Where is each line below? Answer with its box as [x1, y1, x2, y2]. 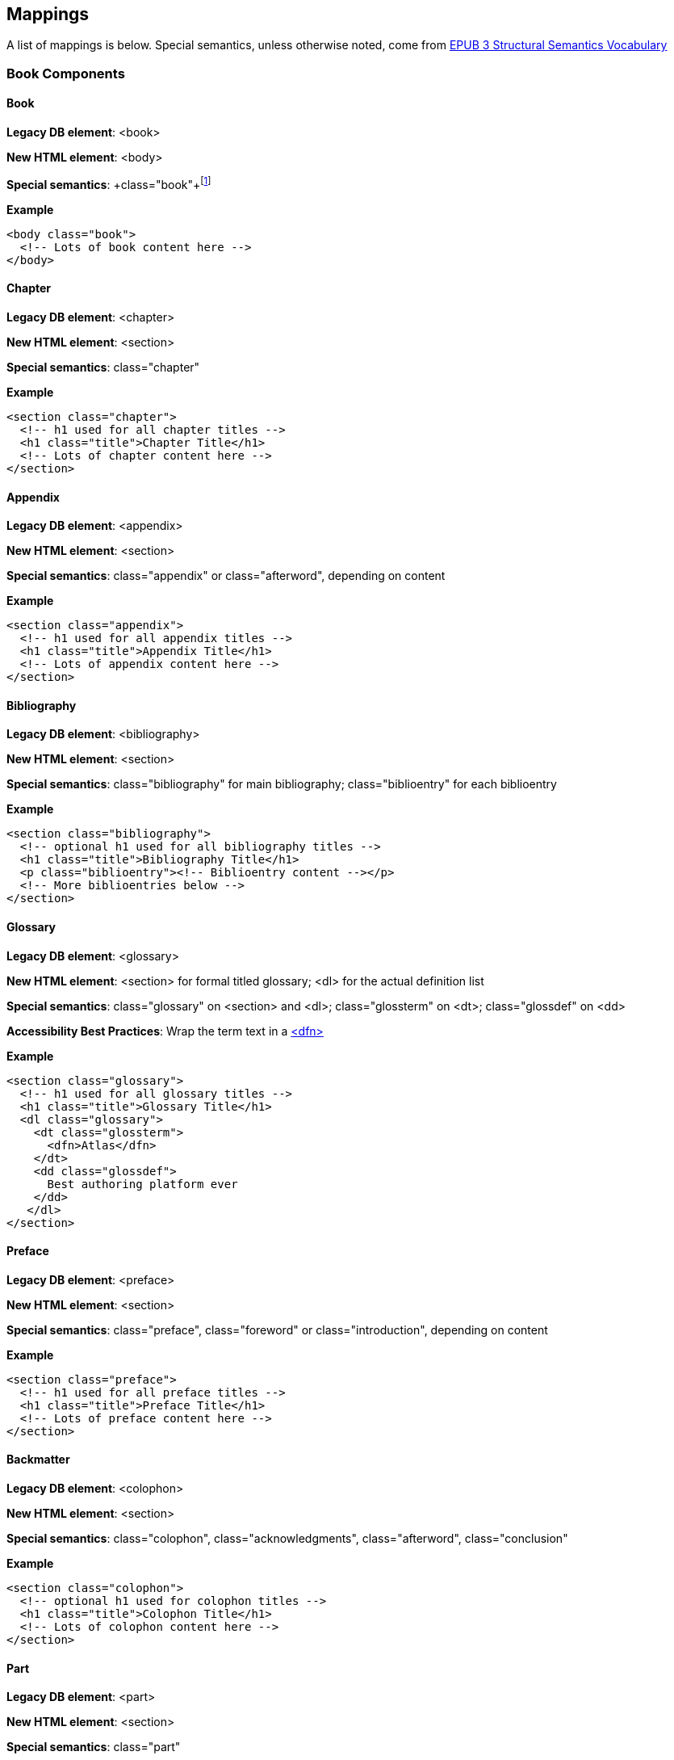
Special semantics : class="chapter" [6, 359, 200, 374]
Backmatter [6, 1452, 70, 1467]
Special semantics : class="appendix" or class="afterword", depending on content [6, 569, 446, 583]
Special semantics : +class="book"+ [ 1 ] [6, 175, 211, 191]
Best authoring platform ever [47, 1177, 238, 1191]
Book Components [6, 65, 125, 82]
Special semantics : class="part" [6, 1740, 181, 1754]
